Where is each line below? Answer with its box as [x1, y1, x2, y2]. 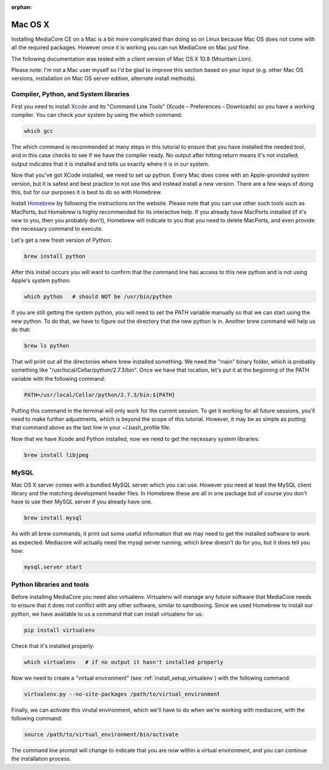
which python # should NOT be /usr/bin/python [24, 293, 172, 300]
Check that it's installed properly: [11, 642, 94, 649]
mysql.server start [24, 563, 82, 571]
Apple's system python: [11, 277, 71, 284]
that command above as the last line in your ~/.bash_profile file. [11, 424, 171, 431]
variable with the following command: [11, 375, 106, 382]
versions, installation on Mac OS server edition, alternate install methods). [11, 75, 197, 82]
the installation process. [11, 755, 71, 763]
